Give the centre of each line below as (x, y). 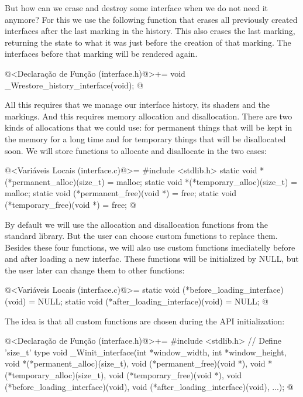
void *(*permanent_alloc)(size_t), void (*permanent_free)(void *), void (135, 363)
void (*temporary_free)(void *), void (175, 375)
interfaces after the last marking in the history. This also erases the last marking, (150, 31)
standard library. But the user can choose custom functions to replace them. (141, 236)
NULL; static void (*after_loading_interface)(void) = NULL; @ (153, 301)
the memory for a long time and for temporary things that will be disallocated (145, 138)
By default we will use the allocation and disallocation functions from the (137, 224)
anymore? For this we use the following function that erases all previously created (151, 19)
